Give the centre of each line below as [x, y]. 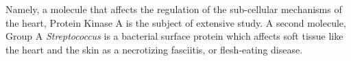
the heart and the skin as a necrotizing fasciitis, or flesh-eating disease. [154, 49]
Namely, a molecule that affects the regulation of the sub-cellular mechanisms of [174, 9]
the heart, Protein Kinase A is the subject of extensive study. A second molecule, [176, 22]
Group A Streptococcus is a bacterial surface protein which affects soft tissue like [174, 36]
